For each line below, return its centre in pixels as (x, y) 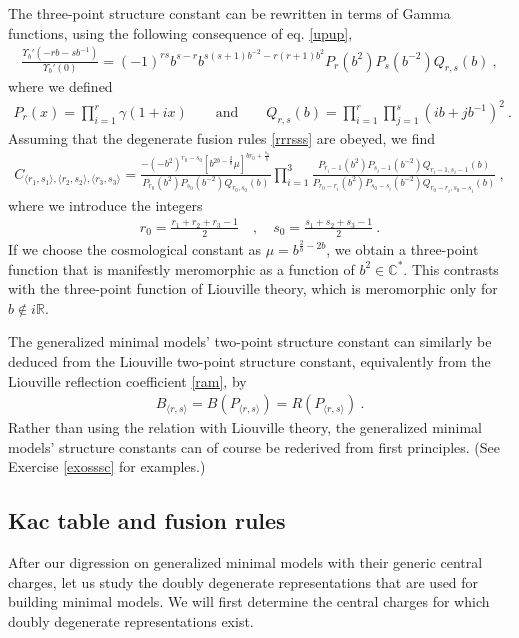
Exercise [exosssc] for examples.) (107, 466)
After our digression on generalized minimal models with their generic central (245, 562)
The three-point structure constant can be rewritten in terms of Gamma (229, 13)
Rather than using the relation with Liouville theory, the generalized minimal (245, 427)
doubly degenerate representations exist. (131, 621)
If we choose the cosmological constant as (135, 249)
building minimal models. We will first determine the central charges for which (249, 601)
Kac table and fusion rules (147, 520)
